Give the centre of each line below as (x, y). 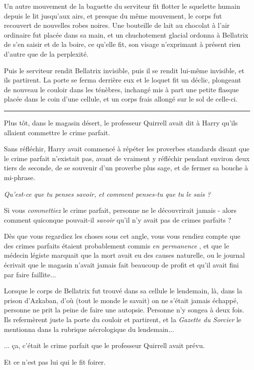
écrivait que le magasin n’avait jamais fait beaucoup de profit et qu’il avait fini (121, 265)
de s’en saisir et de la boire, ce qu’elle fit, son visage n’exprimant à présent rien (122, 44)
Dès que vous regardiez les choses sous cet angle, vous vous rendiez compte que (122, 236)
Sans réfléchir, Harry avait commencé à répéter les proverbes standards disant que (127, 149)
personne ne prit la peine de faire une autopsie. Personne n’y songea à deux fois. (124, 310)
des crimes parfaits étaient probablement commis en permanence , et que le (116, 245)
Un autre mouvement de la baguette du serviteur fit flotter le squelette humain (122, 6)
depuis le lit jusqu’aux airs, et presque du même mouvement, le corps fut (113, 15)
